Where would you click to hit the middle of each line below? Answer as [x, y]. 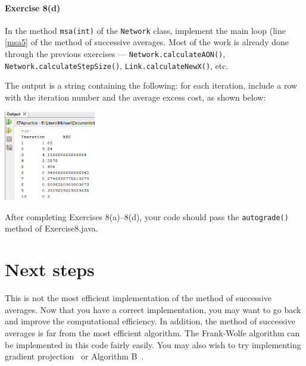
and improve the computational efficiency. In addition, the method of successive [150, 321]
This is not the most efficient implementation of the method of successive [138, 298]
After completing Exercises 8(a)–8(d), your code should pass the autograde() [147, 216]
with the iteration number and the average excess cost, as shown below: [135, 97]
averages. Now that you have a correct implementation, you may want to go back [153, 309]
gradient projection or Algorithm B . [74, 356]
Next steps [50, 269]
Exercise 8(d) [33, 7]
